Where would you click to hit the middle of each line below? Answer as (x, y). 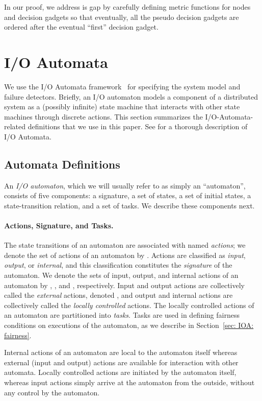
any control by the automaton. (52, 392)
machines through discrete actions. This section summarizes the (103, 116)
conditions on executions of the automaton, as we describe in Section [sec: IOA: (129, 325)
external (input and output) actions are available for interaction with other (121, 362)
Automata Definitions (62, 164)
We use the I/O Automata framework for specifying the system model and (122, 86)
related (15, 126)
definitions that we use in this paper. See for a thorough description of (138, 126)
